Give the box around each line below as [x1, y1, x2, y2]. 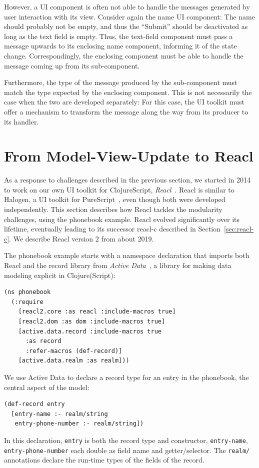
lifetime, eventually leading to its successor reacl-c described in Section [4, 223, 220, 234]
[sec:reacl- [223, 223, 254, 234]
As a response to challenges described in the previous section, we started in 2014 [4, 174, 251, 185]
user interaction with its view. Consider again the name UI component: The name [4, 11, 255, 21]
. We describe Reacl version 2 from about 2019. [9, 233, 154, 243]
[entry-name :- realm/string [11, 410, 108, 417]
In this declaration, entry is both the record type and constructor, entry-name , [4, 434, 248, 445]
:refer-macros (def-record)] [25, 347, 122, 354]
